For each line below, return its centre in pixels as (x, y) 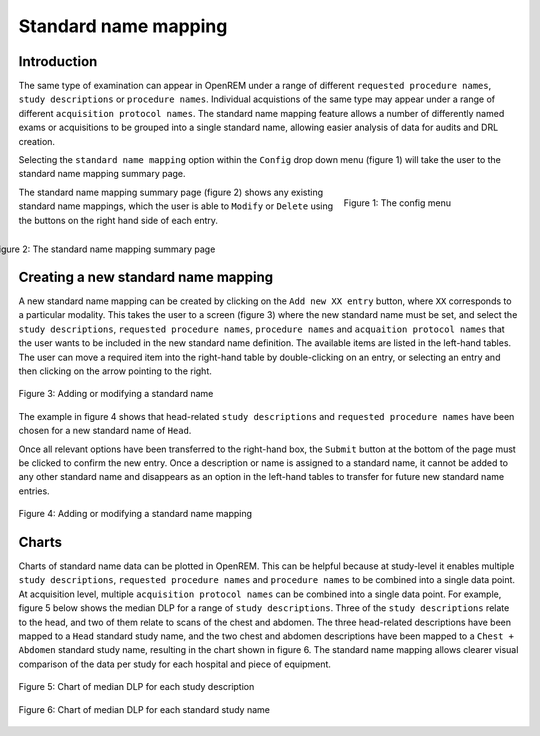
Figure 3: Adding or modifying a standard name (116, 394)
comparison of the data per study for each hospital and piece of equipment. (175, 664)
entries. (34, 491)
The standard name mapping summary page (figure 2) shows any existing (171, 192)
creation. (36, 141)
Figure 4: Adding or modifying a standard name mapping (135, 514)
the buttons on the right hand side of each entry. (118, 220)
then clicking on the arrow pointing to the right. (115, 371)
